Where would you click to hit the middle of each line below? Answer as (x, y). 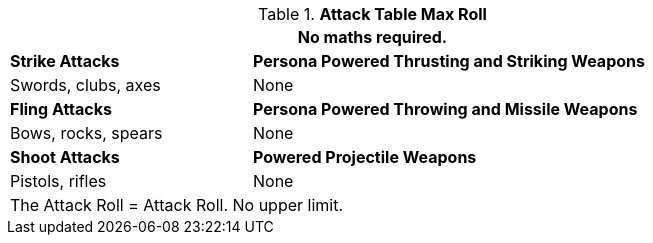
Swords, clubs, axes (85, 85)
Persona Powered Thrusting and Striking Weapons (448, 61)
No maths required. (372, 37)
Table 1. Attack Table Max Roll (372, 14)
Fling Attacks (61, 109)
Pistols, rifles (58, 181)
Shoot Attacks (65, 157)
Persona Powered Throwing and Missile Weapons (445, 109)
